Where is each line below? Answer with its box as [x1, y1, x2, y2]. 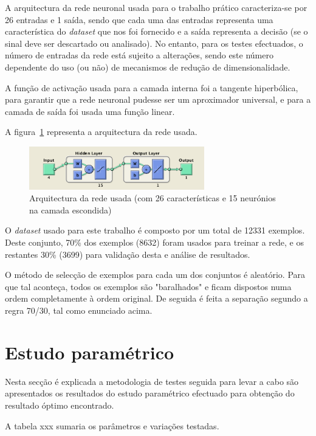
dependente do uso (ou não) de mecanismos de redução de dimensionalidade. [5, 60, 290, 73]
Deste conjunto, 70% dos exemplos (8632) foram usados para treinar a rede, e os [5, 236, 304, 249]
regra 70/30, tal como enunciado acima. [5, 304, 153, 317]
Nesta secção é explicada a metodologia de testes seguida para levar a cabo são [5, 375, 299, 387]
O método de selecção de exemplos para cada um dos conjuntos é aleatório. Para [5, 268, 306, 281]
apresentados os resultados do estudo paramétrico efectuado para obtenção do [5, 387, 295, 400]
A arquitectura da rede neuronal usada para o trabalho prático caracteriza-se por [5, 1, 307, 13]
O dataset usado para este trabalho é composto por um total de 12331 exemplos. [5, 224, 305, 237]
